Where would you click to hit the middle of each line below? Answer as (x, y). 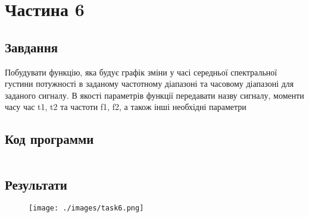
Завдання (32, 47)
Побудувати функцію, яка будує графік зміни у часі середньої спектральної (141, 72)
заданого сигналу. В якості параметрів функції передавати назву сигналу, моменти (154, 95)
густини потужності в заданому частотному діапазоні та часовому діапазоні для (149, 84)
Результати (36, 184)
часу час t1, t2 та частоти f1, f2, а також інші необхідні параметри (126, 107)
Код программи (49, 139)
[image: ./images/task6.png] (86, 208)
